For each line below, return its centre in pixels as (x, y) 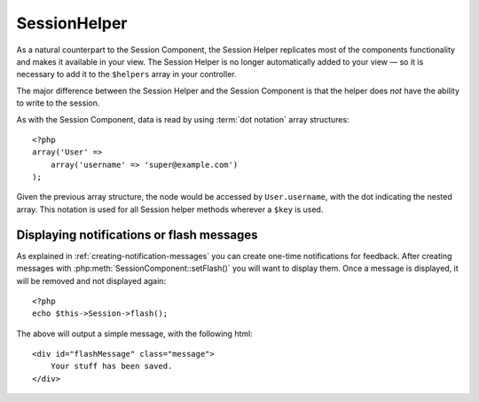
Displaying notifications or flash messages (137, 235)
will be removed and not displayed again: (91, 280)
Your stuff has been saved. (111, 367)
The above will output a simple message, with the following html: (134, 334)
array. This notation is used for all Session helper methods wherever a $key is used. (170, 209)
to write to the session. (58, 103)
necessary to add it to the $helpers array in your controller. (126, 75)
